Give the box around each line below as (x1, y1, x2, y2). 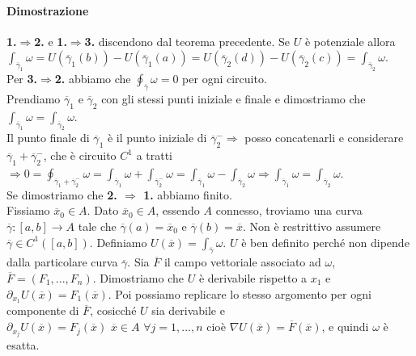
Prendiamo (6, 90, 61, 107)
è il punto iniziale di (107, 129, 207, 146)
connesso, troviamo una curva (215, 202, 363, 219)
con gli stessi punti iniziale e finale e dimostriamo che (101, 90, 366, 107)
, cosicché (90, 302, 137, 319)
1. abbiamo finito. (143, 186, 232, 203)
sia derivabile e (151, 302, 225, 319)
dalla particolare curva (6, 253, 118, 270)
